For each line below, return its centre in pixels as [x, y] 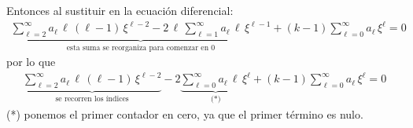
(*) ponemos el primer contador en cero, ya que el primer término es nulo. [185, 113]
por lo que [31, 62]
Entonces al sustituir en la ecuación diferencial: [120, 10]
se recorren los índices [92, 99]
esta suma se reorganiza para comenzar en [138, 48]
